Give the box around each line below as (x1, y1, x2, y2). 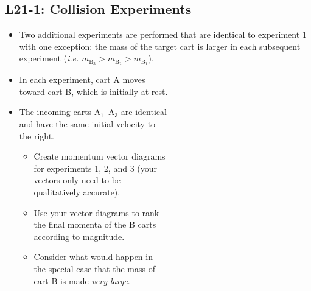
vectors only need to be (33, 174, 121, 186)
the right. (19, 129, 55, 142)
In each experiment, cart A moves (19, 73, 145, 86)
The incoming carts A (19, 105, 101, 118)
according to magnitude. (33, 230, 125, 242)
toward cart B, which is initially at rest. (19, 85, 168, 97)
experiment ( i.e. (19, 52, 79, 65)
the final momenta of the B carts (33, 218, 156, 231)
